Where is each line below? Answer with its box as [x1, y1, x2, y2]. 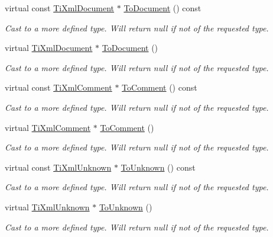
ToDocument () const [123, 2, 201, 14]
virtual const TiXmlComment [5, 81, 112, 94]
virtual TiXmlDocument [5, 41, 93, 54]
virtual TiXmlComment [5, 121, 91, 133]
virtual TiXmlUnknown [5, 200, 90, 213]
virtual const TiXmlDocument [5, 2, 115, 14]
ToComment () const [122, 81, 197, 94]
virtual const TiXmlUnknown [5, 161, 112, 173]
